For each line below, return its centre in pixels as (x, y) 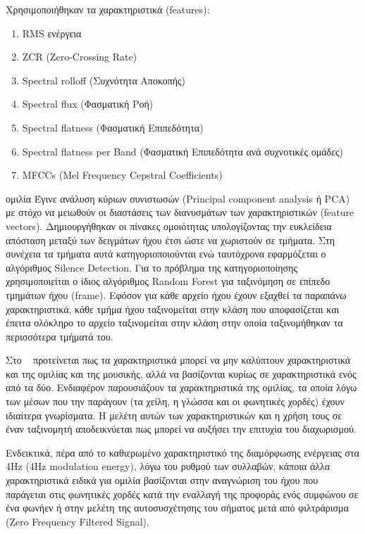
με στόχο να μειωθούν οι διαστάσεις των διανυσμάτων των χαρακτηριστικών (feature (180, 212)
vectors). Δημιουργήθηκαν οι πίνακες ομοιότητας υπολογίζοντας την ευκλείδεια (169, 225)
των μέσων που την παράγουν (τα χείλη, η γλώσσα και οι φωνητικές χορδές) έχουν (175, 401)
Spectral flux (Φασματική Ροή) (88, 104)
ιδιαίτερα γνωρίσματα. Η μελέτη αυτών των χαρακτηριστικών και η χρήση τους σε (174, 415)
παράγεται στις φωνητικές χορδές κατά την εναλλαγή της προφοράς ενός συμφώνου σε (182, 494)
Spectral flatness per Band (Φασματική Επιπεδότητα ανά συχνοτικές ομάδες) (182, 151)
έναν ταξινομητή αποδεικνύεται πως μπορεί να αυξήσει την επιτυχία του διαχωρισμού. (181, 429)
